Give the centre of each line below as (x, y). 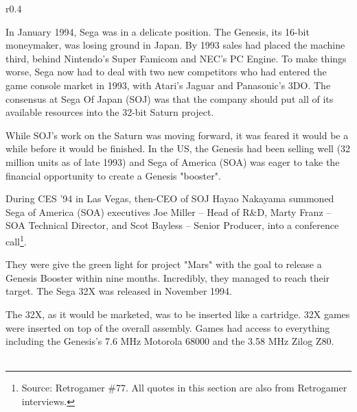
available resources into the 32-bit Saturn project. (110, 112)
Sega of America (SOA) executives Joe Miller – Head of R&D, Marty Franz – (169, 211)
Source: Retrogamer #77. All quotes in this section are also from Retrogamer (184, 388)
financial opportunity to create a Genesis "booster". (113, 175)
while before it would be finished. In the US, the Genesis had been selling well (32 (178, 148)
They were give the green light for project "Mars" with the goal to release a (164, 264)
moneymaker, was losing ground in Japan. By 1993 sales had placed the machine (175, 45)
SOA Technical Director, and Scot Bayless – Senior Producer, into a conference (172, 225)
